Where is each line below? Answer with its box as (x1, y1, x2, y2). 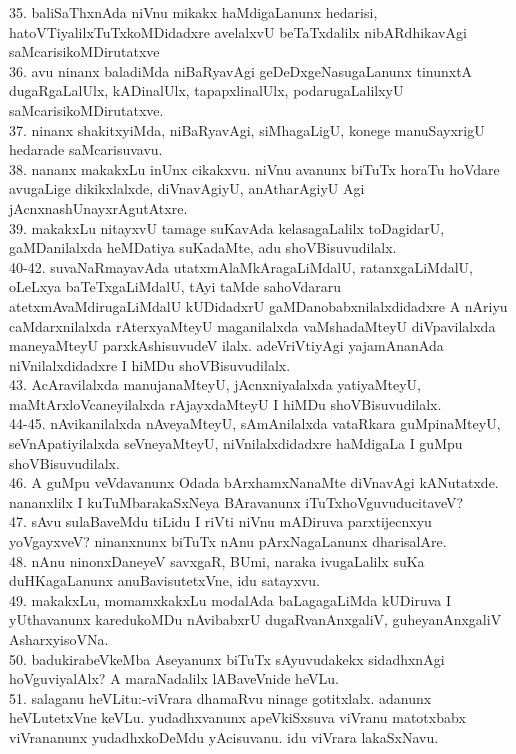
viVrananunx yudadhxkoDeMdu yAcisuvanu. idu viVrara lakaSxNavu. (9, 726, 439, 747)
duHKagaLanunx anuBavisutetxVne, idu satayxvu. (9, 570, 320, 591)
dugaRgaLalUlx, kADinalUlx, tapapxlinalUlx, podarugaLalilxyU (9, 80, 404, 101)
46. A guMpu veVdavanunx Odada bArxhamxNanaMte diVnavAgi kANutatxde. (9, 472, 499, 493)
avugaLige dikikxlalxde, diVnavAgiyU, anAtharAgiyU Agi (9, 178, 365, 199)
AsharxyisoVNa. (9, 629, 109, 649)
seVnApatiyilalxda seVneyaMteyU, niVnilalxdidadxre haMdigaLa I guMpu (9, 433, 463, 454)
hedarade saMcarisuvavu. (9, 139, 163, 160)
